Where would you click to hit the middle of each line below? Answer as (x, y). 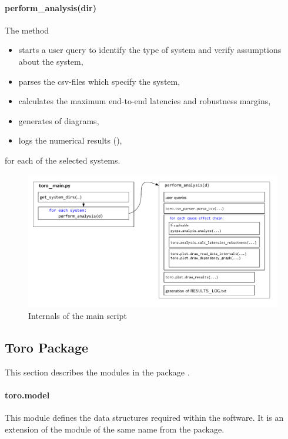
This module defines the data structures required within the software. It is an (144, 417)
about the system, (51, 61)
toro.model (27, 395)
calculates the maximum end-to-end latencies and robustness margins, (145, 101)
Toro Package (47, 347)
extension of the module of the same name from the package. (115, 429)
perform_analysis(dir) (51, 7)
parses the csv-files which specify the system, (99, 81)
